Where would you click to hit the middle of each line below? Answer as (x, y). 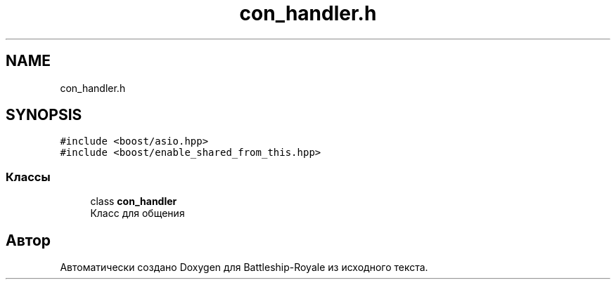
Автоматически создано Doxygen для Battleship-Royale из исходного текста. (244, 267)
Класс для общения (137, 213)
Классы (28, 177)
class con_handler (134, 201)
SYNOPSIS (44, 115)
